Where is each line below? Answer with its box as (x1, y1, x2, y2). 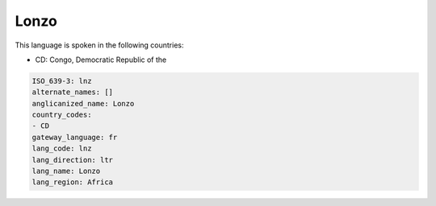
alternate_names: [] (31, 88, 113, 97)
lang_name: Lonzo (31, 167, 101, 176)
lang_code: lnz (31, 144, 92, 153)
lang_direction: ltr (31, 155, 113, 164)
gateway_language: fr (31, 133, 118, 142)
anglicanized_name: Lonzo (31, 99, 135, 108)
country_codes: (31, 110, 92, 120)
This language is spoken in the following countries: (15, 40, 184, 50)
